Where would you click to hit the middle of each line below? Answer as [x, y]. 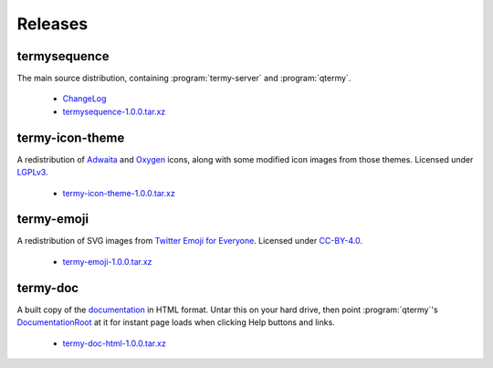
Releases [52, 24]
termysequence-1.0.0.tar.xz [114, 111]
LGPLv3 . [33, 173]
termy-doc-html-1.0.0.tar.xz [114, 343]
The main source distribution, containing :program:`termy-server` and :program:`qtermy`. [184, 79]
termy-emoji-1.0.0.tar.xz [107, 261]
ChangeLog [84, 99]
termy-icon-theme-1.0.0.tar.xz [119, 193]
